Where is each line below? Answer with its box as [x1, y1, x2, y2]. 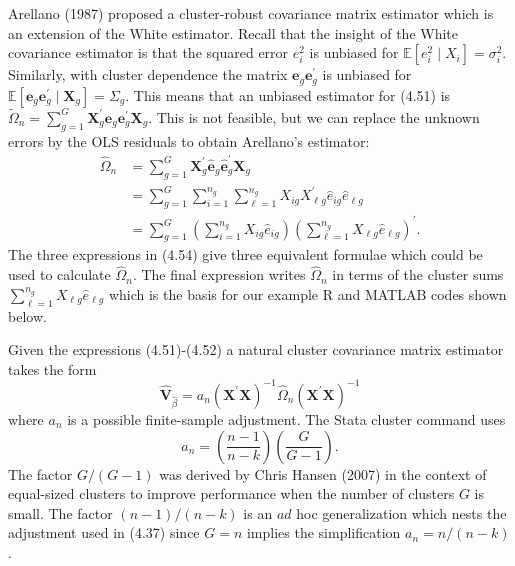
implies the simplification [246, 522, 401, 543]
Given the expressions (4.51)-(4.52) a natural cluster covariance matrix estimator [8, 339, 504, 360]
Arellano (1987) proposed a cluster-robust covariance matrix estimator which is [8, 3, 494, 23]
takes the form [8, 358, 97, 379]
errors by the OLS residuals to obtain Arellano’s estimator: [8, 130, 370, 151]
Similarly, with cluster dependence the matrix [8, 64, 288, 85]
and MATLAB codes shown [337, 283, 507, 304]
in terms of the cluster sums [332, 264, 504, 285]
